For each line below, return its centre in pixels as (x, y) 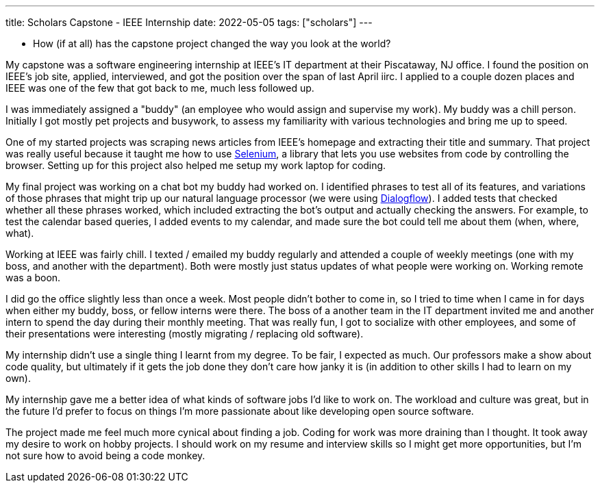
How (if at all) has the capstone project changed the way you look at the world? (212, 43)
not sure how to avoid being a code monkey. (105, 455)
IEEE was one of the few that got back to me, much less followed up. (160, 88)
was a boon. (33, 278)
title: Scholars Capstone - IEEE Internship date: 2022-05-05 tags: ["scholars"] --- (189, 22)
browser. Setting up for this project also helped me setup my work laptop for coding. (196, 165)
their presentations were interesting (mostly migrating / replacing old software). (185, 334)
